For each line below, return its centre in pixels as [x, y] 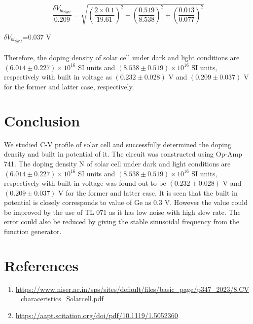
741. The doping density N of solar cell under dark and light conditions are [117, 163]
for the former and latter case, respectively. [69, 87]
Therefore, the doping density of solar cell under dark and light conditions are [122, 58]
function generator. [33, 231]
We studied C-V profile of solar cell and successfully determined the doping [118, 144]
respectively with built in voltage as [58, 77]
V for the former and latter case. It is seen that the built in [148, 192]
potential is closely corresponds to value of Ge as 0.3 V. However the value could [126, 202]
